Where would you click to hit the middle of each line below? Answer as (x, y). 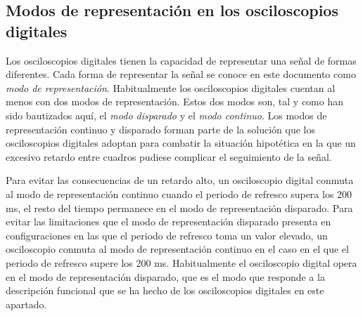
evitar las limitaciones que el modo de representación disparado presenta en (168, 222)
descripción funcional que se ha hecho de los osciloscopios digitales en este (165, 290)
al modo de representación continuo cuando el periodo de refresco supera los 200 (179, 193)
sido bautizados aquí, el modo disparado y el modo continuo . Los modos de (166, 115)
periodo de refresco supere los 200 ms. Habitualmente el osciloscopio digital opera (181, 262)
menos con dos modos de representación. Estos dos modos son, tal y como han (175, 101)
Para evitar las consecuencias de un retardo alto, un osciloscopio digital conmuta (180, 180)
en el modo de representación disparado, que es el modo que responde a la (165, 276)
